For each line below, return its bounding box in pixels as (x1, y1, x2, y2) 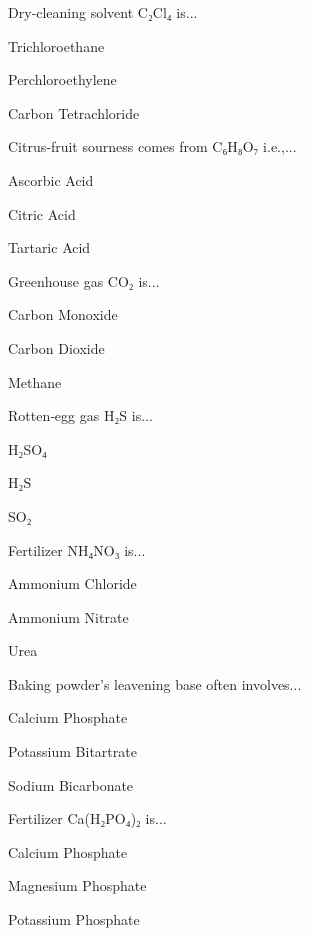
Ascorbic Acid (8, 169, 94, 190)
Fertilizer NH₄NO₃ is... (8, 539, 146, 560)
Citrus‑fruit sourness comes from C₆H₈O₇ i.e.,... (8, 136, 297, 157)
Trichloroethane (8, 35, 105, 56)
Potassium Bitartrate (8, 741, 137, 762)
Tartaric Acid (8, 237, 91, 258)
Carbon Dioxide (8, 337, 105, 358)
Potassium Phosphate (8, 909, 140, 930)
